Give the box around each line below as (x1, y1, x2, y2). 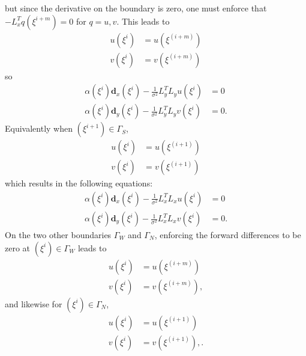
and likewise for (5, 297, 62, 310)
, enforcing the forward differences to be (154, 229, 301, 241)
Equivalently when (5, 122, 73, 135)
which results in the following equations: (5, 177, 153, 189)
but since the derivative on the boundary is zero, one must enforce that (5, 2, 267, 14)
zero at (5, 241, 31, 254)
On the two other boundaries (5, 229, 112, 241)
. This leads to (116, 14, 170, 27)
